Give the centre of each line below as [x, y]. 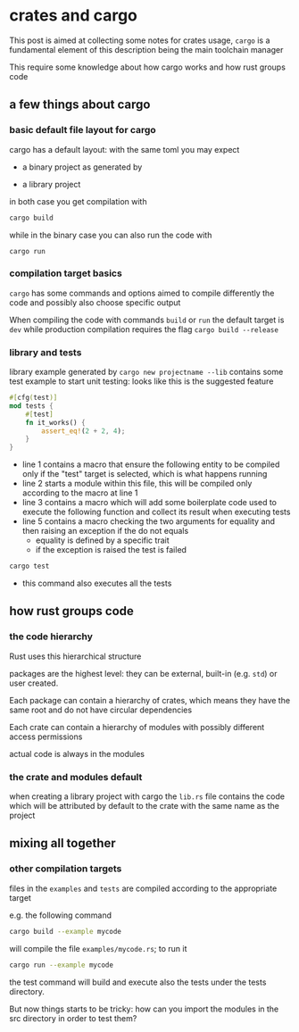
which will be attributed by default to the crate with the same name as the [144, 806]
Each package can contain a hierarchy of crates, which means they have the [150, 700]
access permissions [46, 737]
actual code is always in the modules [77, 753]
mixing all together [62, 843]
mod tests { [31, 406]
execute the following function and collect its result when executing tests [156, 512]
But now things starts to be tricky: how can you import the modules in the [144, 1009]
